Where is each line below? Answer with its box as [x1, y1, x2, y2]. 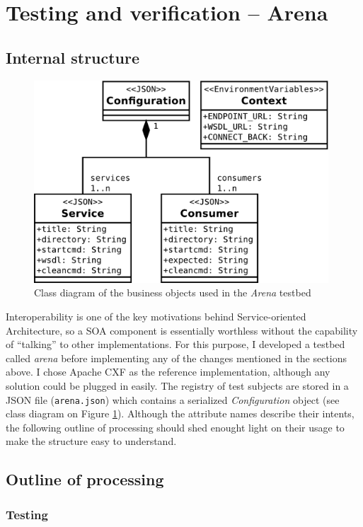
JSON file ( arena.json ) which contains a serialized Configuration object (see [6, 392, 340, 407]
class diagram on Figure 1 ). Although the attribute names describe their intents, [6, 406, 355, 421]
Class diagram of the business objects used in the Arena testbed [34, 285, 311, 300]
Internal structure [6, 46, 140, 68]
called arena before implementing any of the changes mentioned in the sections [6, 350, 347, 365]
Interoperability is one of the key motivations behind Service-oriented [6, 308, 306, 323]
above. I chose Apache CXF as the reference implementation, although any [6, 364, 330, 379]
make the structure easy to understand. [6, 434, 177, 448]
